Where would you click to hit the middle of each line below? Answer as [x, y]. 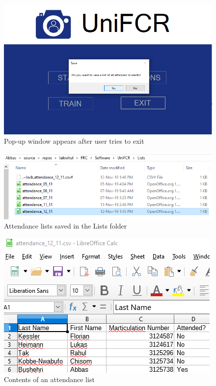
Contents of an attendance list [49, 379]
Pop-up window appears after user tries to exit [74, 141]
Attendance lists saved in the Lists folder [66, 226]
